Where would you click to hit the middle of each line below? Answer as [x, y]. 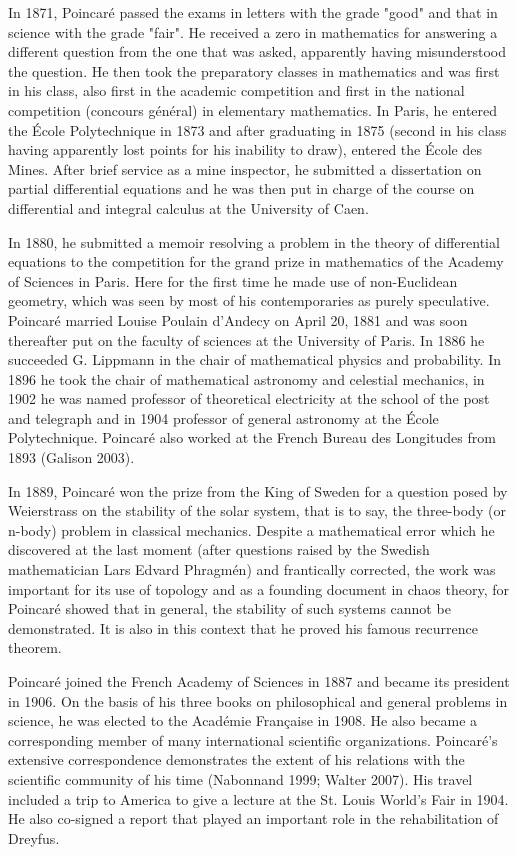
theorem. [35, 647]
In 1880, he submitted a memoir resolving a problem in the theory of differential [254, 241]
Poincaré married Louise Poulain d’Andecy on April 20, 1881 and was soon [238, 319]
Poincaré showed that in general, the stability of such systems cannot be [229, 608]
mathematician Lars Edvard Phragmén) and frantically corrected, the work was [252, 569]
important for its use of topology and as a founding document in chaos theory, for [259, 588]
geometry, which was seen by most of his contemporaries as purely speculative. [249, 300]
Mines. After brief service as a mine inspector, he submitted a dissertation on [245, 168]
